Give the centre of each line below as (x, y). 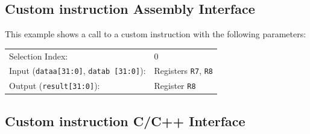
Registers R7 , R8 (184, 71)
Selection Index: (39, 56)
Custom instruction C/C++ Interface (125, 120)
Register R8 (175, 86)
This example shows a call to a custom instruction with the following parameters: (156, 34)
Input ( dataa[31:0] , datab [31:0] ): (77, 71)
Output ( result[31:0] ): (55, 86)
